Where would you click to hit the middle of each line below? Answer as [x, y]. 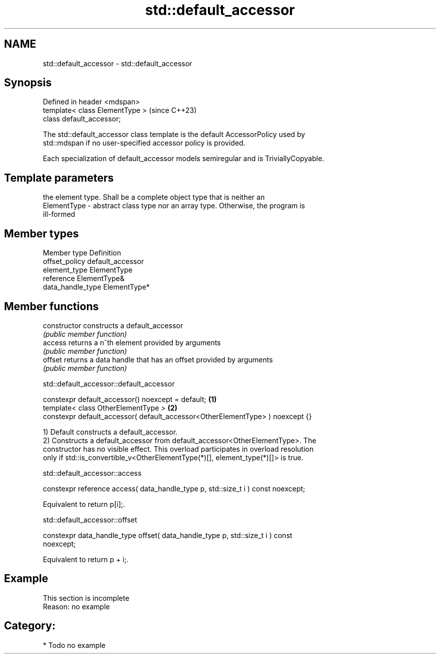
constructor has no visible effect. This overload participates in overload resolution [178, 449]
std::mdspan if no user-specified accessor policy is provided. [144, 143]
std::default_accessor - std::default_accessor [118, 63]
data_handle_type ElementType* [96, 287]
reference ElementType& [84, 279]
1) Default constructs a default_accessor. [110, 432]
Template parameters [59, 178]
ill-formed [59, 214]
